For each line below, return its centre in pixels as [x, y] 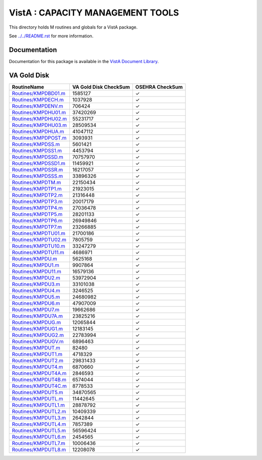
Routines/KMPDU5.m [36, 297]
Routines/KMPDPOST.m [39, 138]
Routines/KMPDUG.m [36, 322]
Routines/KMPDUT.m [36, 348]
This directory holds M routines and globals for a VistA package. [73, 27]
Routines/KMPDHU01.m [39, 112]
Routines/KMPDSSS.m [37, 176]
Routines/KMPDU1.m [35, 265]
